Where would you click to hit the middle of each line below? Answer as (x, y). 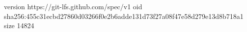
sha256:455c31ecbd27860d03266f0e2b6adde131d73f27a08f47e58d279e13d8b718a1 (124, 16)
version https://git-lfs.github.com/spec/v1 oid (73, 6)
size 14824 (19, 25)
